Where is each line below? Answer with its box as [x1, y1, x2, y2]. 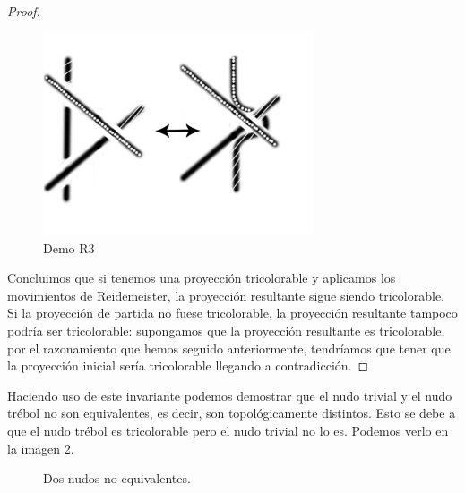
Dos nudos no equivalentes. [43, 469, 191, 488]
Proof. [7, 2, 40, 20]
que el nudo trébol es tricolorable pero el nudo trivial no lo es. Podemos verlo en [7, 421, 449, 439]
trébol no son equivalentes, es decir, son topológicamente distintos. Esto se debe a [7, 404, 456, 422]
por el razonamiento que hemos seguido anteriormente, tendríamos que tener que [7, 338, 451, 357]
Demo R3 [43, 238, 95, 257]
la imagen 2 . [7, 438, 74, 457]
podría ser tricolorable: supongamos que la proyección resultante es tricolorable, [7, 320, 445, 339]
